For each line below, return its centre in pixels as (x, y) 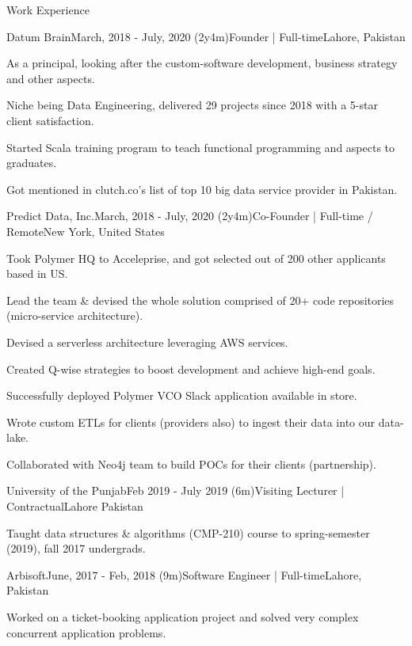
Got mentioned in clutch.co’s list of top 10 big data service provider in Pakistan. (202, 189)
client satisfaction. (50, 120)
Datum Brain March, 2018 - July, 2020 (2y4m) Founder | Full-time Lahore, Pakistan (206, 36)
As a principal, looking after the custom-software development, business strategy (202, 63)
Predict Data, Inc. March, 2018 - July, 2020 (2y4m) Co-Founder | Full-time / (190, 216)
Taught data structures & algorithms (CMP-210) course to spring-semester (188, 532)
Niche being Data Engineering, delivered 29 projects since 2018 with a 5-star (192, 105)
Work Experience (48, 9)
